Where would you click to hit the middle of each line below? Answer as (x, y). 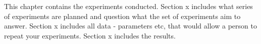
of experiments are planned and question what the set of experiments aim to (122, 16)
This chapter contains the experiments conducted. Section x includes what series (128, 6)
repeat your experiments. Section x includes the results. (90, 35)
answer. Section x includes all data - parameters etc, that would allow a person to (130, 26)
